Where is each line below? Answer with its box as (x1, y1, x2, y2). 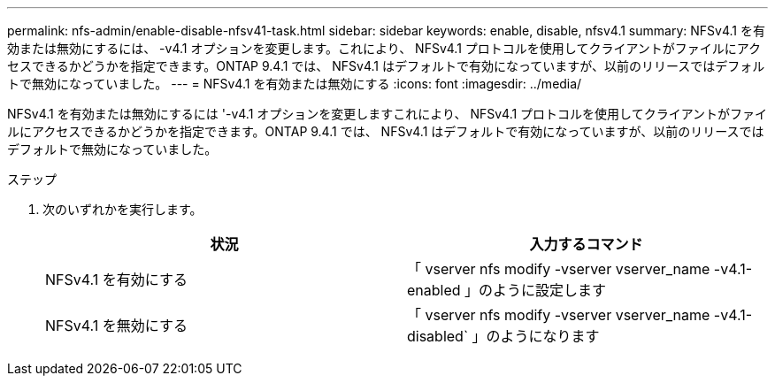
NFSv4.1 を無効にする (45, 317, 188, 334)
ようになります (500, 327, 600, 345)
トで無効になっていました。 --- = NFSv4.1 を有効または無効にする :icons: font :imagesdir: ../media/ (7, 76, 582, 91)
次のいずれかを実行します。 (42, 202, 203, 217)
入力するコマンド (529, 235, 643, 253)
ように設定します (493, 281, 607, 299)
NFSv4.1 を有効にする (45, 271, 188, 288)
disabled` (407, 327, 469, 345)
